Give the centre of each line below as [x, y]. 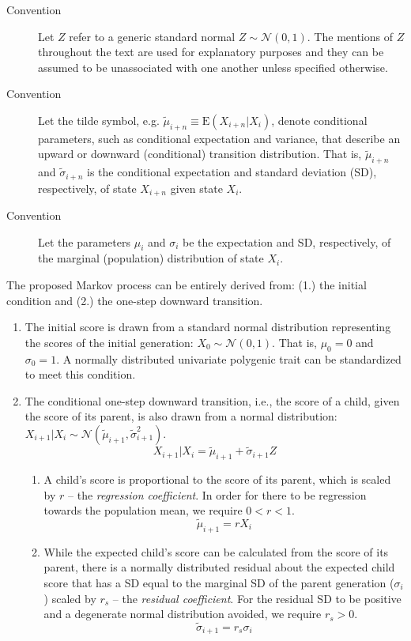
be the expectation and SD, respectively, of [287, 241]
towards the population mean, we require [143, 510]
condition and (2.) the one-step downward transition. [135, 300]
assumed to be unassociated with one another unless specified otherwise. [213, 67]
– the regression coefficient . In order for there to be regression [217, 494]
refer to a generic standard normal [152, 36]
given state [196, 188]
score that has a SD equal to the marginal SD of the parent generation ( [219, 583]
